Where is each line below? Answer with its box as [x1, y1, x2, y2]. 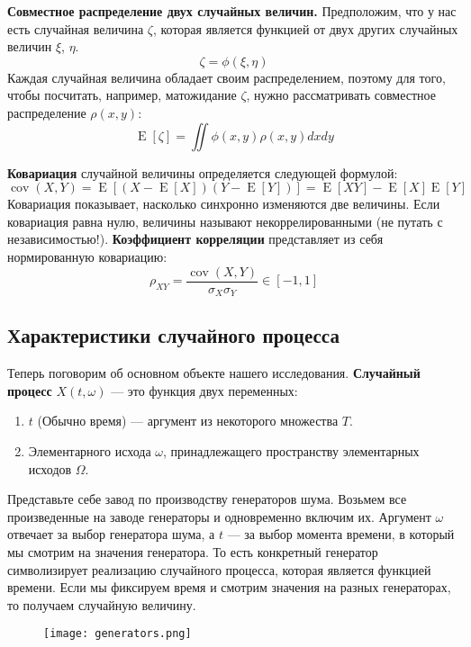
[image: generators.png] [43, 627, 192, 641]
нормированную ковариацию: [7, 247, 168, 265]
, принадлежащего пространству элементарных [162, 442, 420, 461]
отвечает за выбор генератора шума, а [7, 525, 215, 544]
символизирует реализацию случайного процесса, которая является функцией [7, 560, 431, 579]
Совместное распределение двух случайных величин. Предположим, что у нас [7, 2, 457, 20]
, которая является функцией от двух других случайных [152, 19, 458, 38]
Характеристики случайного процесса [7, 321, 340, 349]
